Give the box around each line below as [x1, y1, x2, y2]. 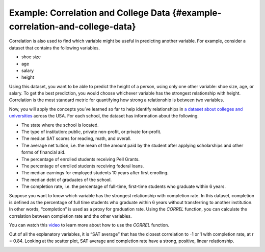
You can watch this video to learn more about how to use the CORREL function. [9, 222, 169, 228]
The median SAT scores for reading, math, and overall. [21, 136, 132, 141]
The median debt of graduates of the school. [21, 177, 112, 183]
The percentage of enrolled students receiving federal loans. [21, 163, 144, 169]
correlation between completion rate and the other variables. [9, 213, 132, 219]
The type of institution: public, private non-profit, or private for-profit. [21, 129, 161, 135]
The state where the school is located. [21, 122, 99, 128]
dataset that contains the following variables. [9, 45, 100, 51]
